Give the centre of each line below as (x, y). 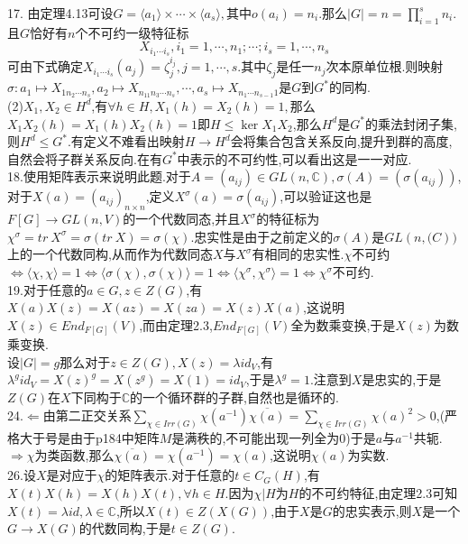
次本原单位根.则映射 (385, 66)
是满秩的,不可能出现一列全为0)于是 (274, 437)
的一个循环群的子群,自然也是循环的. (234, 397)
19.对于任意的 (47, 289)
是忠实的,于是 (402, 379)
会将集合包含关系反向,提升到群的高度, (341, 141)
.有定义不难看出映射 (126, 141)
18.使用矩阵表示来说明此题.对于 (99, 176)
